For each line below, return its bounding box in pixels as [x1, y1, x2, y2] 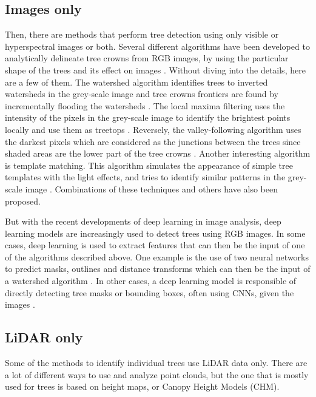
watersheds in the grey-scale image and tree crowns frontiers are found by [5, 87, 278, 100]
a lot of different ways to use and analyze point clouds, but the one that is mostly [5, 368, 309, 381]
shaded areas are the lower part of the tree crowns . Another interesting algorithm [5, 147, 311, 160]
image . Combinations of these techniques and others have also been [25, 182, 278, 195]
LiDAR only [5, 328, 83, 347]
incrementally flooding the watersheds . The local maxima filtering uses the [5, 99, 285, 112]
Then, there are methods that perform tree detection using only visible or [5, 28, 279, 41]
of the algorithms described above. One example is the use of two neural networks [5, 250, 309, 263]
